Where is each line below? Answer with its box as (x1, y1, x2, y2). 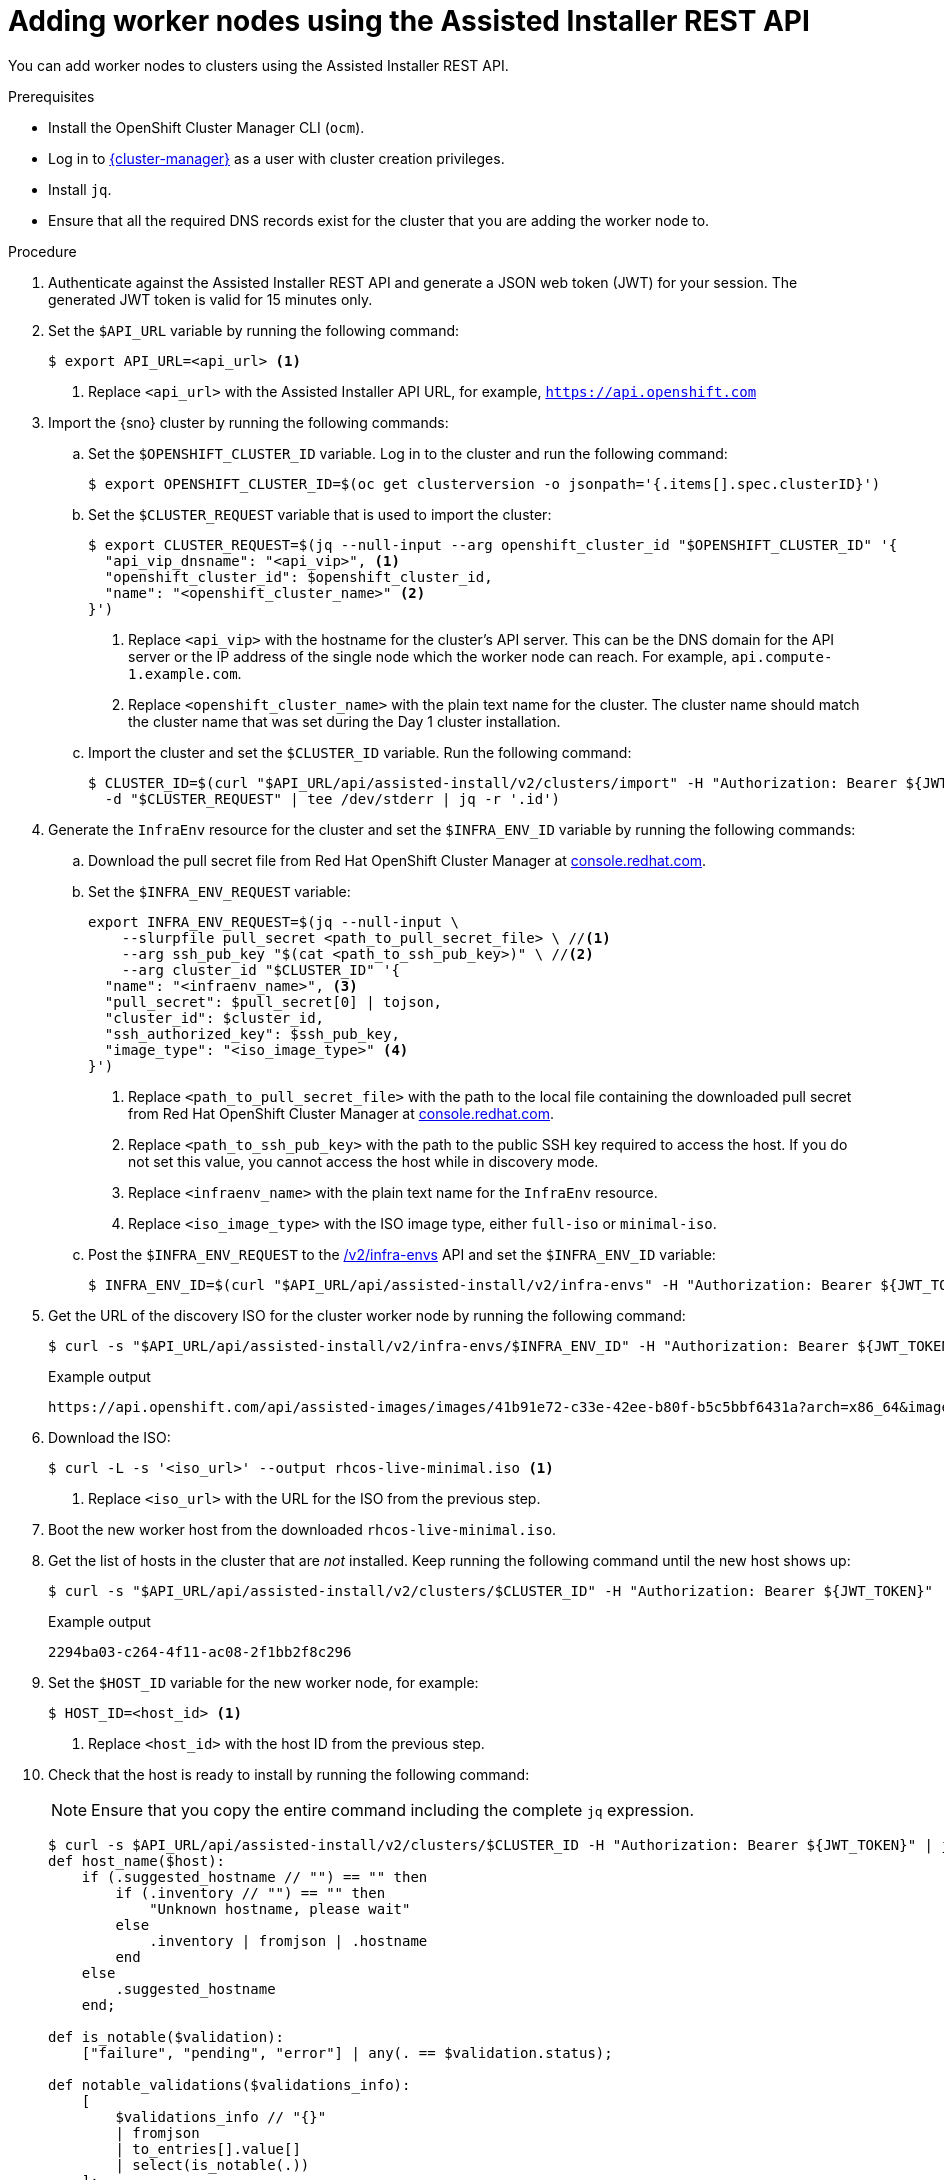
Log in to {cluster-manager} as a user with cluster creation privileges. (48, 149, 505, 167)
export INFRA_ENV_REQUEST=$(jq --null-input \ (88, 913, 459, 930)
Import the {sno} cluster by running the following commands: (48, 413, 449, 431)
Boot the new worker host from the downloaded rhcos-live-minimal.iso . (48, 1520, 557, 1538)
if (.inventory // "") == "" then (115, 1884, 386, 1901)
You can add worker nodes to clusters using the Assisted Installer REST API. (8, 56, 509, 74)
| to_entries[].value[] (115, 2140, 301, 2157)
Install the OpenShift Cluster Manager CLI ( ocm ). (48, 118, 365, 136)
